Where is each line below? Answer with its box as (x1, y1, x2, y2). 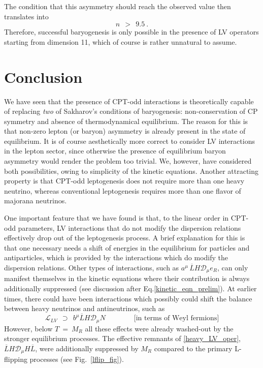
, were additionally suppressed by (35, 343, 139, 353)
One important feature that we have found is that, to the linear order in (4, 212, 229, 223)
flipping (4, 354, 27, 364)
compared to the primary (154, 343, 233, 353)
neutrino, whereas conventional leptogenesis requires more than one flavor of (4, 185, 241, 196)
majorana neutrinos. (4, 195, 67, 206)
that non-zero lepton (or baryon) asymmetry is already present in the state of (4, 126, 246, 136)
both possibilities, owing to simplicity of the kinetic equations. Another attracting (4, 165, 259, 176)
